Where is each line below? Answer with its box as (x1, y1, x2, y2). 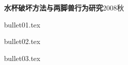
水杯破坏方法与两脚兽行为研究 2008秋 (4, 2, 124, 12)
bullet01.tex (4, 19, 40, 29)
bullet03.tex (4, 52, 40, 63)
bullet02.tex (4, 36, 40, 46)
